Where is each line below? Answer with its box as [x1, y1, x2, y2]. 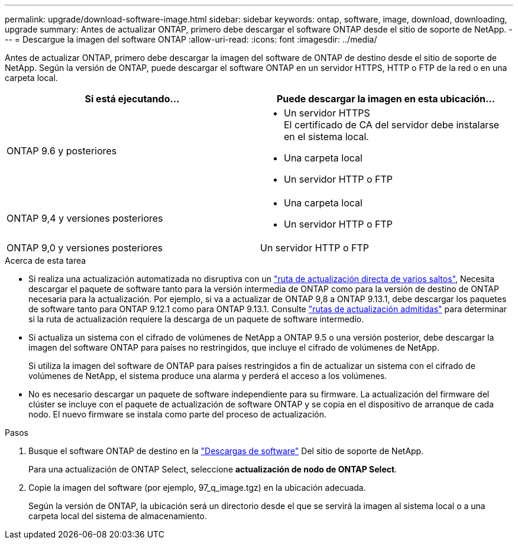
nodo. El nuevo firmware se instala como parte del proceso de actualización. [28, 409, 326, 419]
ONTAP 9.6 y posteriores [7, 145, 117, 157]
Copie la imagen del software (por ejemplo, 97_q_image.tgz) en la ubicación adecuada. [28, 483, 366, 493]
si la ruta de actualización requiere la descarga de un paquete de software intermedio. [28, 314, 364, 324]
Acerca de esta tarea [5, 255, 86, 265]
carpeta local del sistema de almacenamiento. [28, 511, 207, 521]
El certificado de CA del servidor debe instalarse [284, 119, 500, 131]
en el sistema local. [284, 131, 369, 143]
